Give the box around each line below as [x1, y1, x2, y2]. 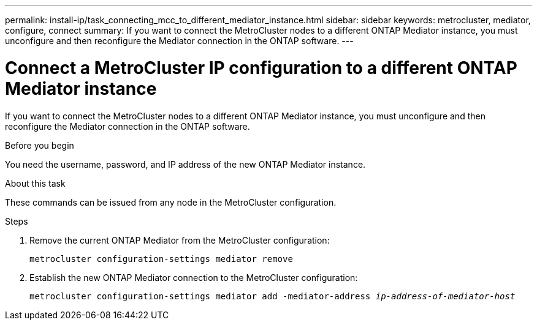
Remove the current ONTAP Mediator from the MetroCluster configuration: [29, 234, 330, 245]
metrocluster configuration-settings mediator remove [29, 253, 293, 264]
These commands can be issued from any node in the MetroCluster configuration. [5, 196, 337, 207]
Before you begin [5, 140, 74, 151]
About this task [5, 177, 66, 189]
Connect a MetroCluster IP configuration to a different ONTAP [5, 57, 517, 78]
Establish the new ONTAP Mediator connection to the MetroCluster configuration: [29, 272, 358, 283]
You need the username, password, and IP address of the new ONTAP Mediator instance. [5, 159, 366, 170]
